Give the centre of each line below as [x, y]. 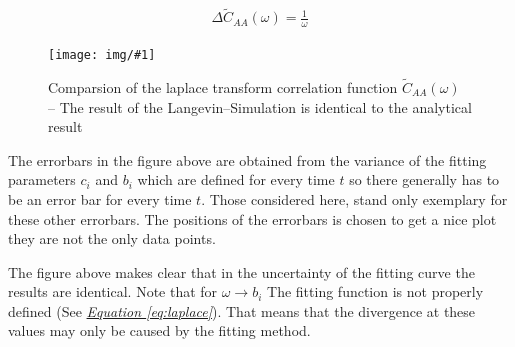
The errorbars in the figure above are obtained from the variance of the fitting [247, 159]
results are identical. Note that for [113, 291]
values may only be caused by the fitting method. [159, 330]
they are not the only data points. [112, 238]
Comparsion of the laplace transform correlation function [223, 86]
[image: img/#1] [102, 55]
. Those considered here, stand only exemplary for [354, 198]
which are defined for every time [236, 179]
